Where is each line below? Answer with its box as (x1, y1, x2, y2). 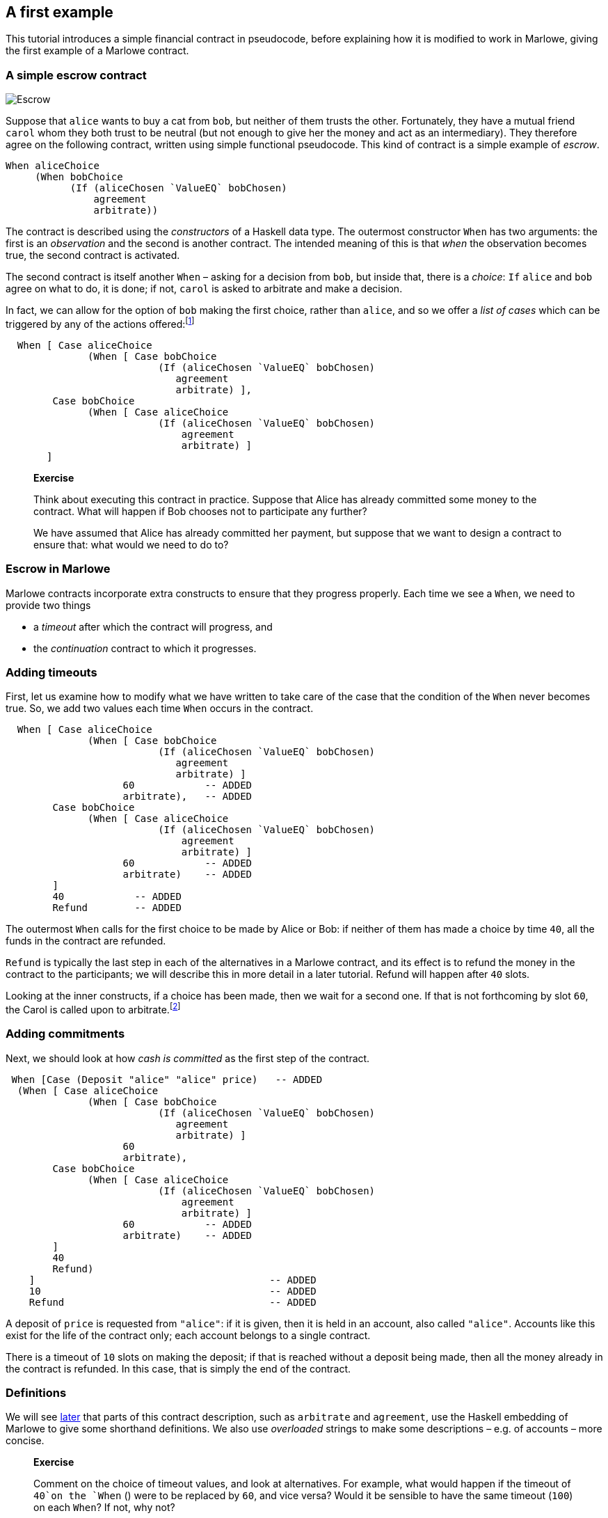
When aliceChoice (6, 160, 99, 172)
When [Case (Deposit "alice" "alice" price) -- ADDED (11, 1073, 323, 1085)
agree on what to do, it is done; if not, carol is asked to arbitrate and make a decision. (6, 283, 403, 295)
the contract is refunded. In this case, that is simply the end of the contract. (6, 1362, 351, 1375)
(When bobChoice (35, 171, 123, 183)
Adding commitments (6, 1027, 125, 1041)
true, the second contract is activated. (6, 249, 180, 262)
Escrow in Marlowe (6, 562, 111, 576)
